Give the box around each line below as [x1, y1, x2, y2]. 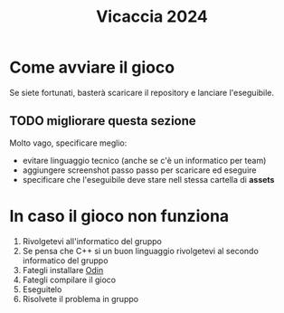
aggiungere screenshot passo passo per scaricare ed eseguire [22, 165, 257, 175]
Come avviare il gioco [9, 57, 175, 78]
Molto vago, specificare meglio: [9, 138, 128, 148]
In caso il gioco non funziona [9, 205, 230, 226]
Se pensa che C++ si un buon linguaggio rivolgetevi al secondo [22, 245, 260, 256]
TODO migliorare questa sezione [9, 113, 196, 128]
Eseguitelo [22, 283, 62, 295]
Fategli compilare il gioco [22, 274, 116, 285]
